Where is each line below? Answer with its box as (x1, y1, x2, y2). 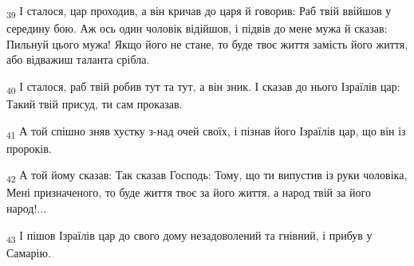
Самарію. (6, 244, 51, 260)
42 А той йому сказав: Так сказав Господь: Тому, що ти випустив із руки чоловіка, (6, 166, 408, 186)
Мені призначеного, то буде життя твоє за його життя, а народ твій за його (6, 184, 371, 201)
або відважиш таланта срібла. (6, 51, 150, 68)
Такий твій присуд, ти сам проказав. (6, 96, 183, 112)
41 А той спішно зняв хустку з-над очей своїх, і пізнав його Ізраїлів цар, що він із (6, 122, 406, 141)
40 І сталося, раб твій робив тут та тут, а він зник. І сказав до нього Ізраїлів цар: (6, 77, 400, 96)
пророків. (6, 139, 52, 156)
